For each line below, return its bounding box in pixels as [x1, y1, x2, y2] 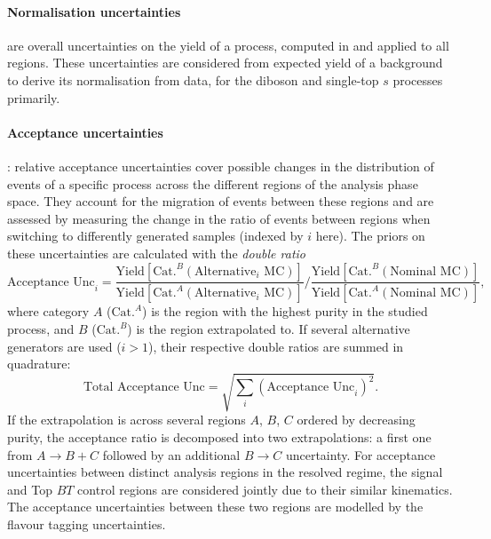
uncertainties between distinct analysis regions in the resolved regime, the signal [7, 463, 443, 481]
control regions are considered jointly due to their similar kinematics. [77, 480, 453, 498]
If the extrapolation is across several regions [7, 410, 246, 429]
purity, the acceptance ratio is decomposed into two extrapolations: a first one [7, 427, 432, 446]
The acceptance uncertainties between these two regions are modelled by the [7, 497, 424, 516]
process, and [7, 320, 75, 337]
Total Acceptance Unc [83, 381, 205, 394]
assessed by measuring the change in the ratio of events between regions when [7, 209, 431, 227]
